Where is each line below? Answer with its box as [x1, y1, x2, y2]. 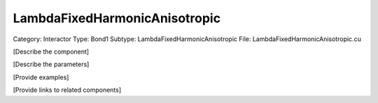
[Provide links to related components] [13, 86, 122, 94]
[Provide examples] [13, 73, 69, 81]
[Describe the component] [13, 47, 90, 56]
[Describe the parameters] [13, 60, 90, 69]
